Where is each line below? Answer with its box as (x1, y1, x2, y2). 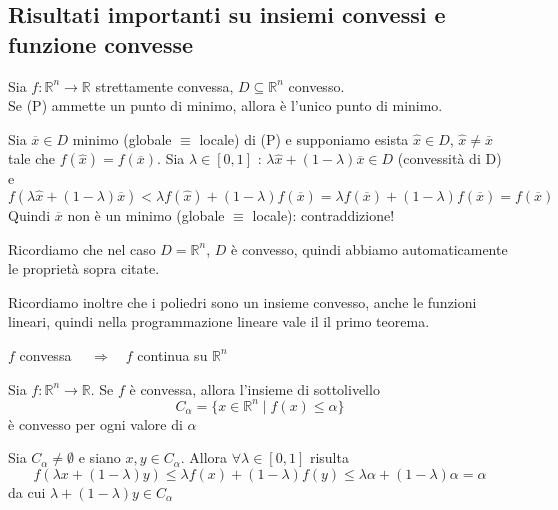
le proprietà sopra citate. (8, 258, 160, 279)
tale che (8, 148, 56, 169)
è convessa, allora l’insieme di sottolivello (129, 378, 380, 399)
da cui (8, 481, 46, 502)
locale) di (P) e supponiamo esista (199, 128, 409, 149)
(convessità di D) (397, 148, 502, 169)
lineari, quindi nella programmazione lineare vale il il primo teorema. (8, 311, 430, 332)
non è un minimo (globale (67, 204, 225, 225)
